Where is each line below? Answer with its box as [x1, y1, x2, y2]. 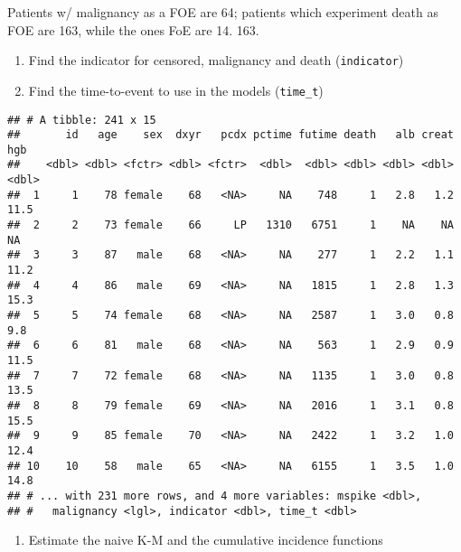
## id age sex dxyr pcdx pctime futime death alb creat [7, 128, 454, 142]
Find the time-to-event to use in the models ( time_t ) [28, 80, 324, 99]
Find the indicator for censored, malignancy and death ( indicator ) [28, 51, 404, 70]
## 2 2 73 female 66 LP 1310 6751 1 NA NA [7, 219, 454, 232]
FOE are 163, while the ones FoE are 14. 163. [7, 20, 259, 39]
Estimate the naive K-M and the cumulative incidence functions [28, 530, 383, 549]
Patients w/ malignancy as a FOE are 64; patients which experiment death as [7, 3, 438, 21]
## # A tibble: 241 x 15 [7, 113, 156, 126]
